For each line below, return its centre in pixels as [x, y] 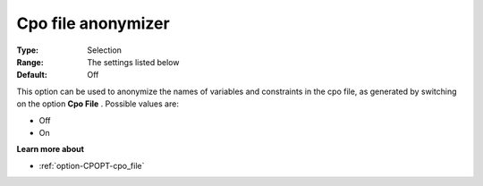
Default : [32, 75]
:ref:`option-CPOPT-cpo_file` [92, 165]
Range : [30, 62]
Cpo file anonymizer [93, 23]
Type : [28, 50]
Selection [105, 50]
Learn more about [51, 149]
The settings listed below [133, 62]
